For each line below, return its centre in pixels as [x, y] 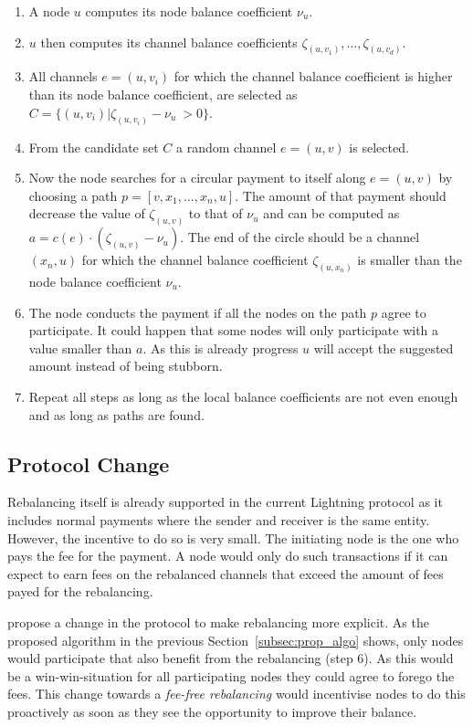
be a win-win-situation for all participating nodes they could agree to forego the [231, 675]
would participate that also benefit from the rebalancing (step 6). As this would [231, 658]
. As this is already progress [221, 348]
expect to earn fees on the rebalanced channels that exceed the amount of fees [226, 573]
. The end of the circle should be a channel [300, 237]
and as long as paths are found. [116, 414]
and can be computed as [331, 213]
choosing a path [73, 195]
